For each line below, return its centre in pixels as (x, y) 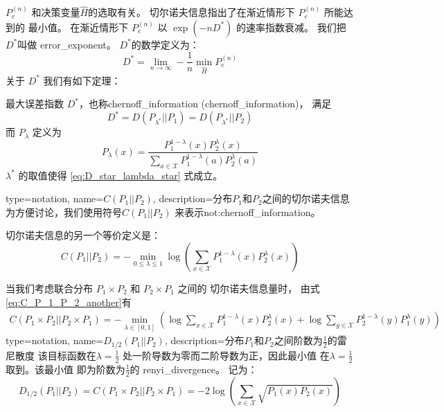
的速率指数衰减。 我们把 (291, 27)
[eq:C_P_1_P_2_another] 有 (69, 302)
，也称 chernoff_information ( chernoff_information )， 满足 (205, 104)
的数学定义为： (165, 44)
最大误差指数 (35, 104)
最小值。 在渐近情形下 (78, 27)
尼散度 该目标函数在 (51, 355)
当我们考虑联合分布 (49, 288)
